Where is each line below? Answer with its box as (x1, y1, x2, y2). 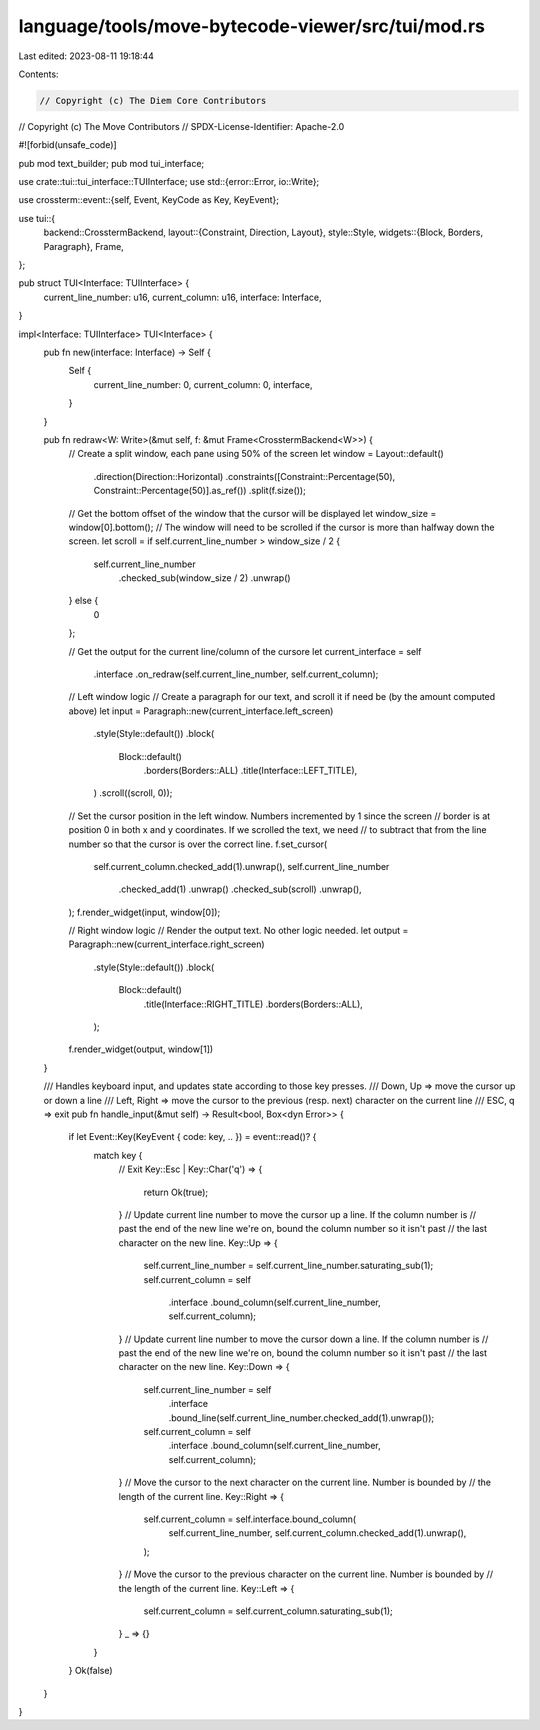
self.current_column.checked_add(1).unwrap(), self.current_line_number (93, 860, 390, 872)
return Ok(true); (143, 1186, 209, 1198)
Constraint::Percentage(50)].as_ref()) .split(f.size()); (93, 485, 307, 497)
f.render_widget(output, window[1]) (68, 1043, 214, 1055)
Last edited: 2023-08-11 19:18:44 (18, 50, 155, 62)
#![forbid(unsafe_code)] (18, 139, 117, 151)
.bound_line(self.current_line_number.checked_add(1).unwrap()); (168, 1411, 435, 1424)
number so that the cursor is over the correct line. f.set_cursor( (68, 838, 328, 850)
